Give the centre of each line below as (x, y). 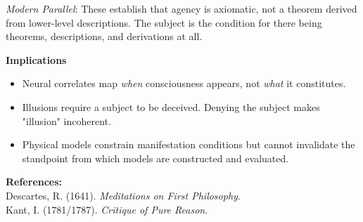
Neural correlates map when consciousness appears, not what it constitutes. (184, 83)
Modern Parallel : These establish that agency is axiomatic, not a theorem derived (181, 8)
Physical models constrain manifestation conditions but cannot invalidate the (189, 144)
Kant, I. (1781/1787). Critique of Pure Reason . (107, 209)
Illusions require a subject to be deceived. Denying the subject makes (171, 106)
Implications (36, 59)
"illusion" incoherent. (66, 120)
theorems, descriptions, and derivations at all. (104, 36)
